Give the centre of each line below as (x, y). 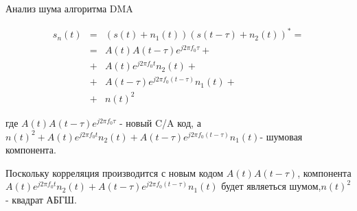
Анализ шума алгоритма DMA (69, 8)
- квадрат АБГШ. (41, 199)
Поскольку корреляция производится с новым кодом (115, 172)
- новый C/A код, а (160, 122)
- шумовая (281, 136)
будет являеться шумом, (271, 186)
